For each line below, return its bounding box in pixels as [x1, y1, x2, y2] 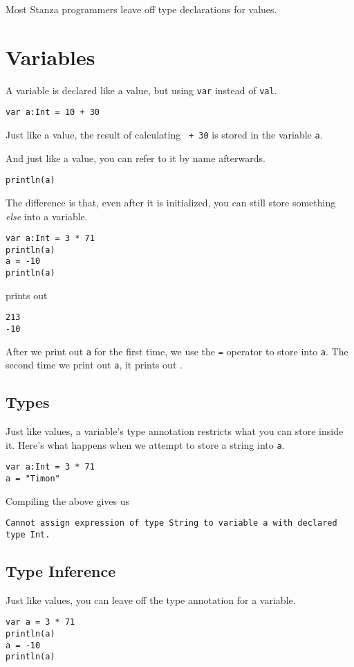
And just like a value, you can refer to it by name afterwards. [6, 150, 265, 165]
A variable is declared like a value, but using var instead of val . [6, 82, 277, 97]
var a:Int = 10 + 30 [6, 107, 100, 118]
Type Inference [6, 560, 116, 582]
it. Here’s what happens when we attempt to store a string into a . [6, 437, 285, 452]
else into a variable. [6, 208, 88, 223]
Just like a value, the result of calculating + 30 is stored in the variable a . [6, 127, 323, 142]
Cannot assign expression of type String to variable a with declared [6, 518, 337, 528]
